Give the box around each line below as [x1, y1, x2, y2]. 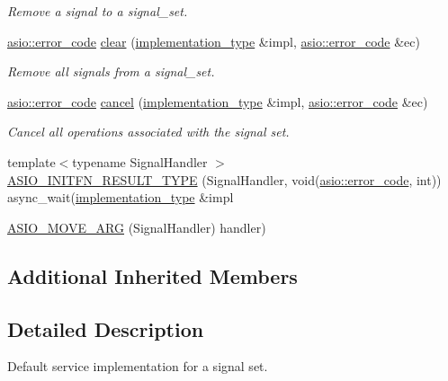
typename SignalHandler [72, 152, 208, 171]
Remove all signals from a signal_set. [7, 62, 215, 81]
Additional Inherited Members [7, 261, 298, 289]
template [7, 152, 56, 171]
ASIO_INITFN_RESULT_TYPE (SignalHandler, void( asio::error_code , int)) [7, 170, 442, 189]
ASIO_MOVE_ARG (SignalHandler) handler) [7, 217, 266, 236]
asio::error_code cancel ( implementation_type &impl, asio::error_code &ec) [7, 92, 428, 111]
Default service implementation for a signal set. [7, 357, 268, 376]
